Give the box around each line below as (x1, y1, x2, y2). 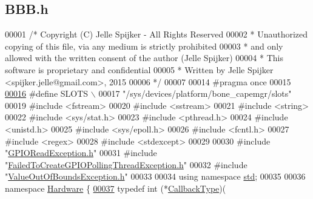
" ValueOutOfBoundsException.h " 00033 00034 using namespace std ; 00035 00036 (5, 170, 306, 183)
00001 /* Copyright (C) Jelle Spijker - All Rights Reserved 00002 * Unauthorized (5, 28, 308, 41)
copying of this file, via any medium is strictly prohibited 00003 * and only (5, 39, 283, 52)
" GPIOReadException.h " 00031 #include (5, 146, 157, 159)
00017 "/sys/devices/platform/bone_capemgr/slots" (98, 87, 292, 100)
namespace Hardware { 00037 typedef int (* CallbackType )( (5, 181, 226, 194)
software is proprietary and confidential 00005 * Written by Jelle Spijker (5, 63, 274, 76)
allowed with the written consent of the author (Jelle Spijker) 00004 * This (5, 51, 283, 64)
